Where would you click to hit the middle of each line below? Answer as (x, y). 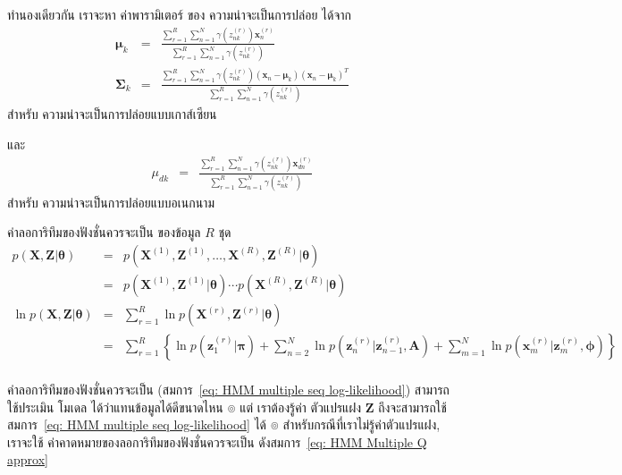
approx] (28, 459)
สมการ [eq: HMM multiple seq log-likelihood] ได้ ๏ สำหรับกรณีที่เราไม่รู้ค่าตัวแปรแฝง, (224, 424)
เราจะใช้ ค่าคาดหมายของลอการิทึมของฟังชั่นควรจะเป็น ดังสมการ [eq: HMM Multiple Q (217, 441)
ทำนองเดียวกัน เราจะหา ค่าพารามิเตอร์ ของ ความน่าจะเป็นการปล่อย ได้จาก (179, 14)
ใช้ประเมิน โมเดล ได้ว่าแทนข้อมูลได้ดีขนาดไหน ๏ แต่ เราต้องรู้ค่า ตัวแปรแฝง (185, 407)
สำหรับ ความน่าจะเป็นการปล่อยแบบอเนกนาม (111, 202)
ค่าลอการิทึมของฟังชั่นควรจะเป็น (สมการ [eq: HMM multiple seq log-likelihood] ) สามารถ (228, 390)
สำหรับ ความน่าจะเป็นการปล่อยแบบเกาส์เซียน (112, 113)
